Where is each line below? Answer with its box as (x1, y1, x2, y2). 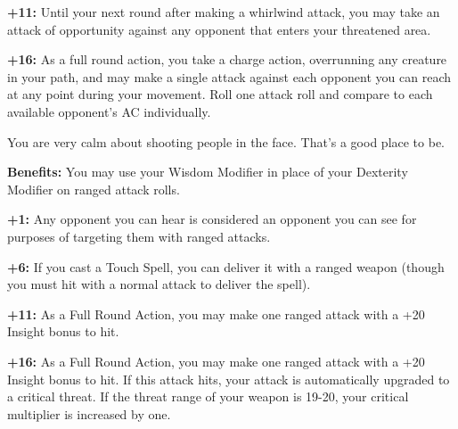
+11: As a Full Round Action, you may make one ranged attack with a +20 (7, 304, 425, 323)
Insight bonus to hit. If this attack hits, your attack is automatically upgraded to (7, 369, 450, 388)
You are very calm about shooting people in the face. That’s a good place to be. (7, 132, 446, 151)
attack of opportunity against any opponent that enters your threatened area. (7, 20, 431, 38)
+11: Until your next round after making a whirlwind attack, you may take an (7, 3, 440, 21)
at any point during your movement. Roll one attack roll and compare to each (7, 85, 433, 103)
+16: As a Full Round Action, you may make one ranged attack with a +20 (7, 351, 425, 370)
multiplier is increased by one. (7, 404, 171, 423)
